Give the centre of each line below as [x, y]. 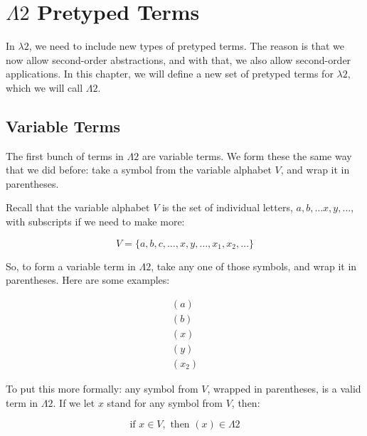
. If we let [74, 402]
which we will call [44, 87]
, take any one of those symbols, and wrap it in [254, 266]
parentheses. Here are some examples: [88, 280]
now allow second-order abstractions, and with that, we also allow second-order [179, 59]
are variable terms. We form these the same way [247, 155]
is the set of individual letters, [227, 207]
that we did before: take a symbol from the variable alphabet [139, 170]
